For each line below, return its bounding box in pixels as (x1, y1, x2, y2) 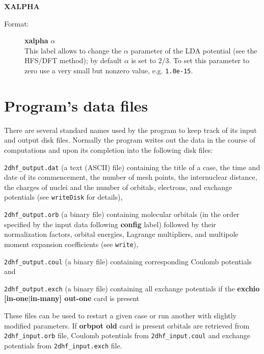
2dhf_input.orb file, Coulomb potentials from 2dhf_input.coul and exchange (4, 330, 251, 341)
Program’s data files (4, 95, 148, 116)
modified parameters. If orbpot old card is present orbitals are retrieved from (4, 320, 250, 331)
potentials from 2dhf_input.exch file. (4, 340, 122, 350)
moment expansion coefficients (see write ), (4, 238, 139, 249)
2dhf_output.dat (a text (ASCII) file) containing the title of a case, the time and (4, 161, 260, 172)
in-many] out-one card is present (30, 293, 140, 304)
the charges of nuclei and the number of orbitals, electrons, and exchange (4, 181, 232, 192)
